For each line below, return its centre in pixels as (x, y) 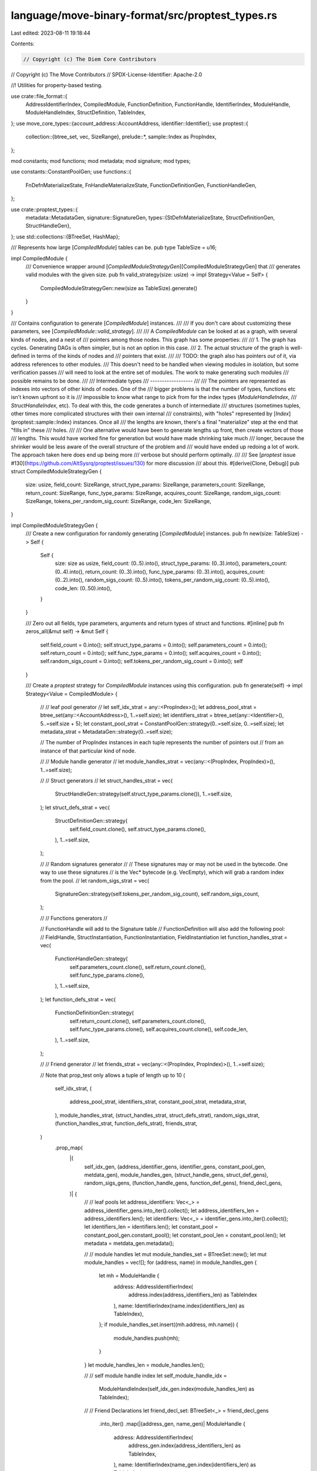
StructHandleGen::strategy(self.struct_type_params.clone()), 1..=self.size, (144, 794)
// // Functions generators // (74, 918)
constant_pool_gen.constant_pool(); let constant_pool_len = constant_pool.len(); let (185, 1235)
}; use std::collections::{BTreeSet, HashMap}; (65, 237)
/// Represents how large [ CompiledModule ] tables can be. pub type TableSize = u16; (114, 248)
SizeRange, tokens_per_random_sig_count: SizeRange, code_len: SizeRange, (118, 501)
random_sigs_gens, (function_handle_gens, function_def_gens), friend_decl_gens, (183, 1183)
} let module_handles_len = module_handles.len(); (144, 1364)
